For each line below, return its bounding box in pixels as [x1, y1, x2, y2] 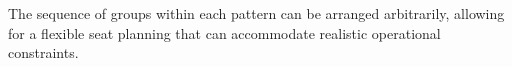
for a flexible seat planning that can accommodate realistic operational [8, 22, 441, 43]
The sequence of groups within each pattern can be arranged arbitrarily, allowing [8, 3, 505, 23]
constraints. [8, 42, 79, 63]
